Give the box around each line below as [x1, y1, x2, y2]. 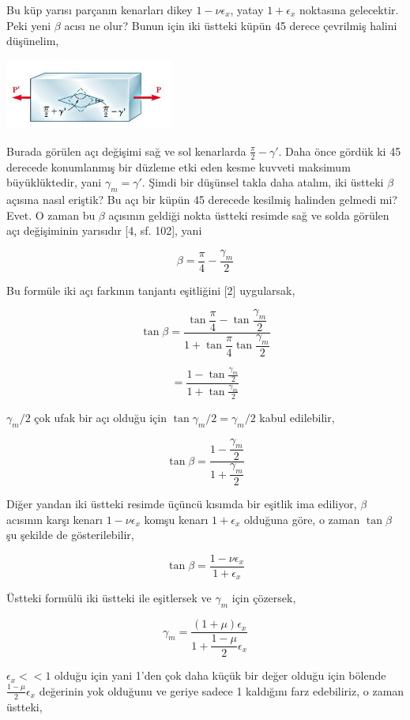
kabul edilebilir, [259, 409, 335, 425]
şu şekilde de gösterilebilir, [6, 526, 134, 543]
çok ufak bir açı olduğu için [34, 409, 167, 425]
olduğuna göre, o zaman [243, 511, 360, 527]
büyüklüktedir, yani [6, 174, 102, 190]
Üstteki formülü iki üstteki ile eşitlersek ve [6, 590, 212, 606]
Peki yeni [6, 17, 51, 33]
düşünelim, [6, 32, 59, 49]
